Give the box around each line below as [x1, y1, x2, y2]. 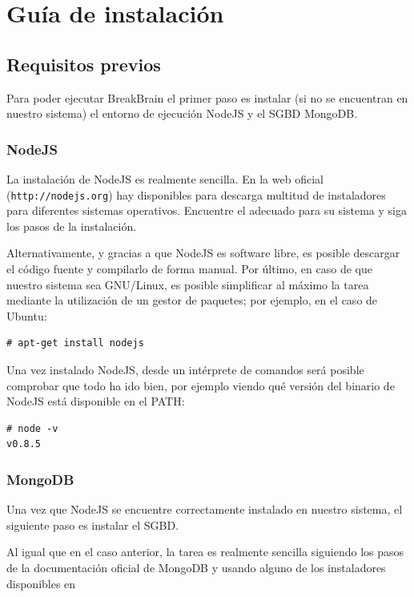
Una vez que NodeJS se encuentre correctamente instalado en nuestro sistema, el [6, 501, 403, 518]
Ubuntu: [6, 307, 47, 324]
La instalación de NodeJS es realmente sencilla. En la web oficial [6, 170, 324, 187]
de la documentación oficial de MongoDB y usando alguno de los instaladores [6, 559, 386, 575]
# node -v [6, 422, 58, 434]
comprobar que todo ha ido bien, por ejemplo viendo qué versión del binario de [6, 377, 395, 393]
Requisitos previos [6, 51, 161, 76]
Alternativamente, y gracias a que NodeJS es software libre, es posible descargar [6, 244, 400, 261]
